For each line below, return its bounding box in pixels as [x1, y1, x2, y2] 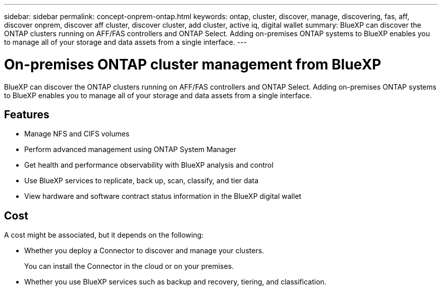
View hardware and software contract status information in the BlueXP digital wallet [24, 192, 302, 201]
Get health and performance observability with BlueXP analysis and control [24, 161, 273, 170]
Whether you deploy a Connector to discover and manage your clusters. [24, 246, 264, 255]
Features [4, 108, 49, 121]
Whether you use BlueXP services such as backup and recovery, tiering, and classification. [24, 277, 326, 286]
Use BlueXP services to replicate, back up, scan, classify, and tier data [24, 176, 259, 185]
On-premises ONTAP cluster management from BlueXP [4, 55, 381, 73]
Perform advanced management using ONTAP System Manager [24, 145, 236, 154]
